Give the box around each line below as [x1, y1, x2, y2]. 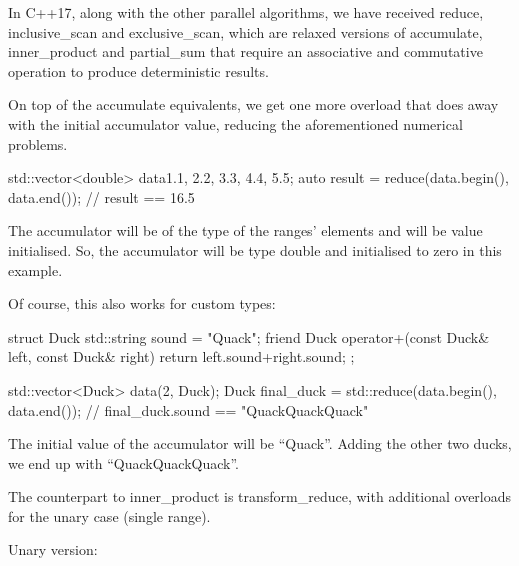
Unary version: [8, 539, 98, 560]
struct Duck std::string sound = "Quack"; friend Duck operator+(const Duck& [8, 326, 490, 347]
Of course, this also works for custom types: [8, 293, 276, 314]
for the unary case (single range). [8, 505, 211, 526]
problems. [8, 133, 68, 154]
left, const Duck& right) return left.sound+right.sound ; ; [8, 346, 355, 367]
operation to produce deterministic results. [8, 60, 269, 81]
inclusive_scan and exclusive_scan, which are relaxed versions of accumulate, [8, 21, 483, 42]
